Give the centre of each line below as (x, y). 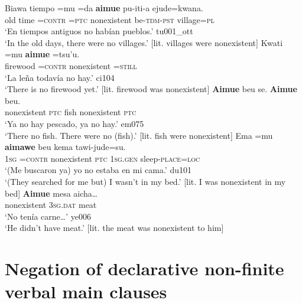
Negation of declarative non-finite (144, 268)
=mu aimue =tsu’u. (42, 54)
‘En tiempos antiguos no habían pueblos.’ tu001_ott (99, 31)
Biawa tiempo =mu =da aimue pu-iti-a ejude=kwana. (104, 8)
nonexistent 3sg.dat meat (51, 205)
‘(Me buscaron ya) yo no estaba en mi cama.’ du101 (98, 170)
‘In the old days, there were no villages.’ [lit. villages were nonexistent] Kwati (144, 42)
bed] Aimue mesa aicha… (51, 193)
